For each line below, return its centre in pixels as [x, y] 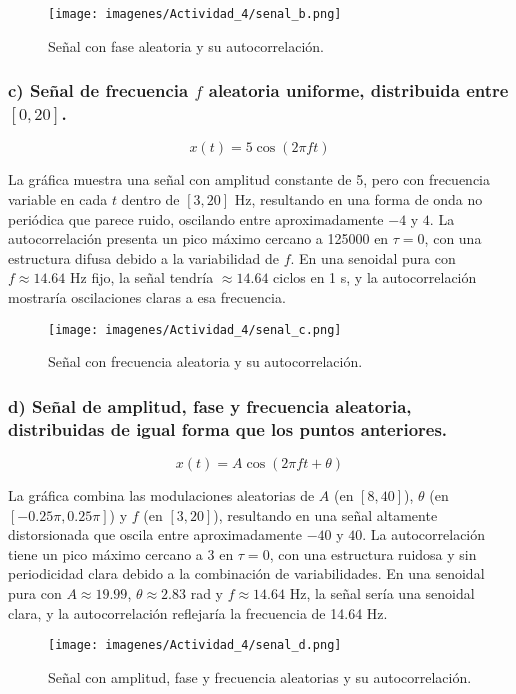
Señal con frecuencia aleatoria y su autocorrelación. [205, 361]
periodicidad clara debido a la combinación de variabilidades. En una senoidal [246, 573]
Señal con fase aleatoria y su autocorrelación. [186, 45]
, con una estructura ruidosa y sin [373, 553]
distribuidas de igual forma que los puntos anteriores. [228, 428]
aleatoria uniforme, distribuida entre [358, 90]
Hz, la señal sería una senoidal [382, 592]
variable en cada [58, 198]
